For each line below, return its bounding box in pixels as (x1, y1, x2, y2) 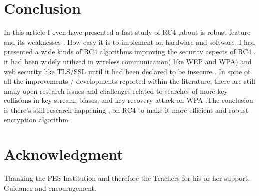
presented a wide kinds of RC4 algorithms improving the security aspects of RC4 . (4, 46, 256, 57)
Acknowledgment (4, 144, 123, 164)
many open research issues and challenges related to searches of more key (4, 85, 228, 96)
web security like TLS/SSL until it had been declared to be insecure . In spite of (4, 66, 250, 76)
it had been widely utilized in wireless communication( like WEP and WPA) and (4, 56, 252, 66)
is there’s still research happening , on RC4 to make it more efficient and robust (4, 104, 249, 115)
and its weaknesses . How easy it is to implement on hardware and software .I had (4, 36, 255, 47)
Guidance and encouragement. (4, 182, 96, 193)
